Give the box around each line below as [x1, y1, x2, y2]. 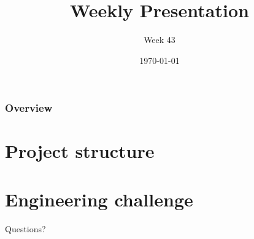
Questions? [5, 222, 46, 235]
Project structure [5, 138, 155, 163]
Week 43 [144, 33, 175, 46]
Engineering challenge [5, 186, 193, 211]
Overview [5, 100, 53, 116]
